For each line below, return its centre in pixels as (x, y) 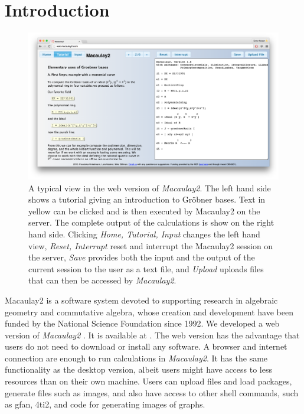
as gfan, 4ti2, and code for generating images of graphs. (105, 404)
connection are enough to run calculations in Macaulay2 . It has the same (136, 358)
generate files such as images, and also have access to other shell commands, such (152, 392)
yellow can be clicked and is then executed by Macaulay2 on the (144, 211)
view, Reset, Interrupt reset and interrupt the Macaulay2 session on (151, 245)
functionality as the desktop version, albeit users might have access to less (138, 369)
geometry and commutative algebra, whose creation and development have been (149, 312)
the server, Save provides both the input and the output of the (142, 257)
